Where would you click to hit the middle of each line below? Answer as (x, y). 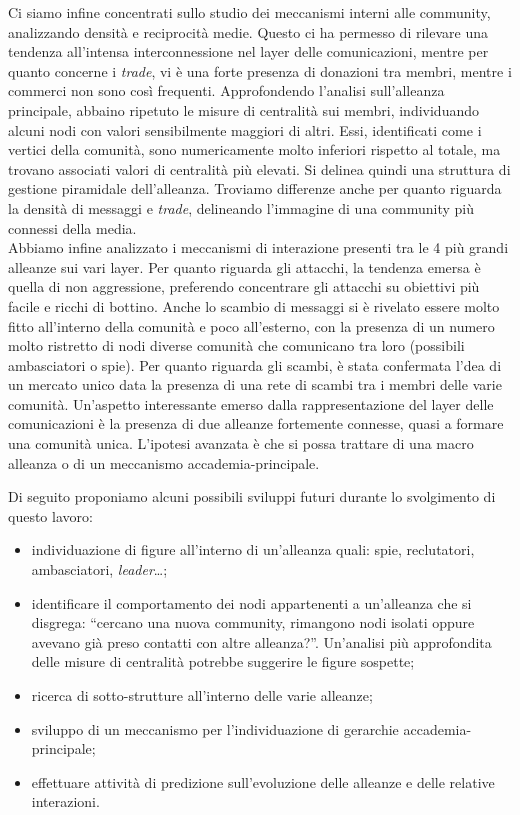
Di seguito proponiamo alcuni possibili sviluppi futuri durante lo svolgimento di (252, 496)
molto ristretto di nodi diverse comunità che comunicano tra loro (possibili (236, 345)
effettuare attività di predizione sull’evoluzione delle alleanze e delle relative (263, 781)
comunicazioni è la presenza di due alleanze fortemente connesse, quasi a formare (256, 423)
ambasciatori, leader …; (99, 569)
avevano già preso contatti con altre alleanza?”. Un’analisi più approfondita (261, 641)
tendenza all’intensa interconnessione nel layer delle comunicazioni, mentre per (248, 51)
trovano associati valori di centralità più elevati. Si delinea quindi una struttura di (259, 168)
